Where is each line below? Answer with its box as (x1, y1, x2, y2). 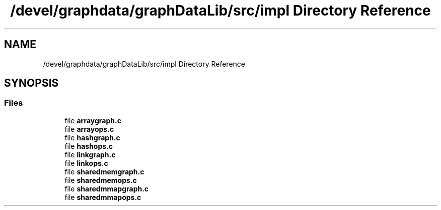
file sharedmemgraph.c (64, 167, 144, 176)
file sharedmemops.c (64, 175, 137, 184)
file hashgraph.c (64, 133, 120, 142)
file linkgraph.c (64, 150, 116, 159)
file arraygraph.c (64, 116, 121, 125)
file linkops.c (64, 158, 108, 167)
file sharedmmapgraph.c (64, 184, 149, 193)
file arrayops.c (64, 124, 114, 133)
